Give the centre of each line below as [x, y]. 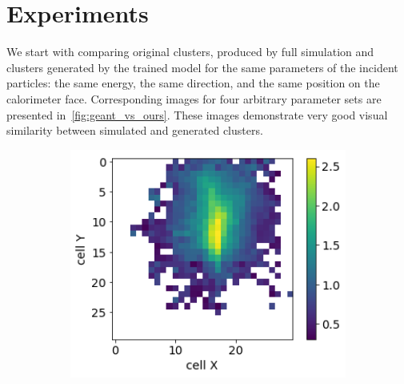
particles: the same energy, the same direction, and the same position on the [193, 83]
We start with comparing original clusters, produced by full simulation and [190, 52]
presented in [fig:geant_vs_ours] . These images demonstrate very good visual [197, 114]
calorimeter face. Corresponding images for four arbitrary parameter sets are [194, 98]
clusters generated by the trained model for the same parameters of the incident [202, 67]
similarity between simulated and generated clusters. [135, 130]
